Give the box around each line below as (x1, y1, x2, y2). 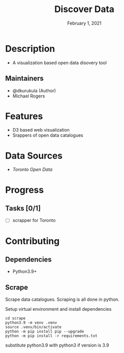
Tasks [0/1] (5, 204, 41, 212)
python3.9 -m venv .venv (5, 320, 57, 325)
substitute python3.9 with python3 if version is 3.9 (5, 342, 109, 348)
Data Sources (5, 150, 63, 161)
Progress (5, 184, 44, 195)
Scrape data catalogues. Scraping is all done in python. (5, 296, 119, 302)
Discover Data (54, 4, 114, 15)
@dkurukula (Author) (12, 87, 56, 93)
